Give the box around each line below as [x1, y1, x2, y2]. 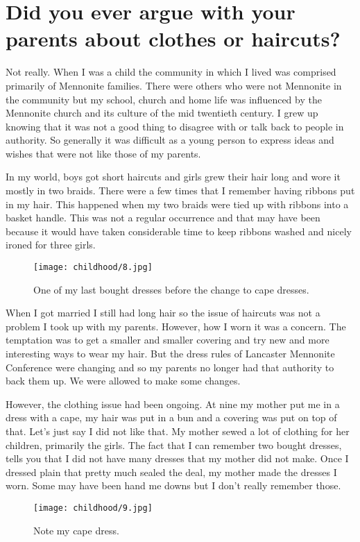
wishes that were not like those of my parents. [6, 146, 201, 160]
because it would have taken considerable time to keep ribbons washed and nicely [6, 223, 352, 238]
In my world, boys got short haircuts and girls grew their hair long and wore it [6, 169, 341, 184]
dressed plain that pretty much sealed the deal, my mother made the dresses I [6, 464, 337, 479]
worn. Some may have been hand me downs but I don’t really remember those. [6, 478, 341, 493]
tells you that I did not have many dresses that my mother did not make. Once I [6, 451, 349, 466]
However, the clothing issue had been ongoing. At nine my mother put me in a [6, 396, 340, 411]
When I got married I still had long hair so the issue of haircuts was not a [6, 305, 320, 320]
